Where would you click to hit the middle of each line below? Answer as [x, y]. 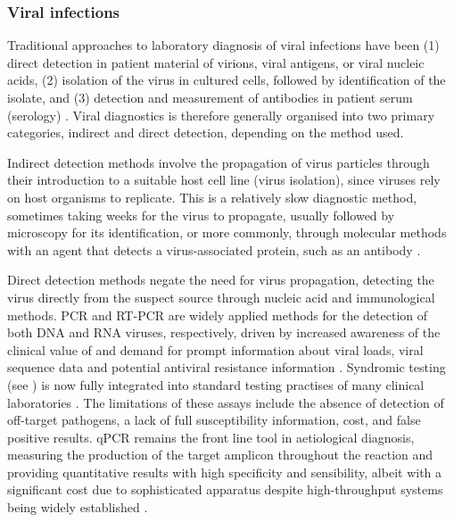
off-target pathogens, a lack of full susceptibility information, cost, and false [214, 420]
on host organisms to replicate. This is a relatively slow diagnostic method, [212, 197]
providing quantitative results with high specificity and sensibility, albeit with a [225, 472]
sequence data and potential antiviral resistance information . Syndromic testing [227, 367]
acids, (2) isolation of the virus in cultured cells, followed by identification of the [227, 80]
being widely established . [78, 507]
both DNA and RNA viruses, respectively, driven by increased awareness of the [224, 332]
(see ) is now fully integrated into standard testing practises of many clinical [216, 384]
